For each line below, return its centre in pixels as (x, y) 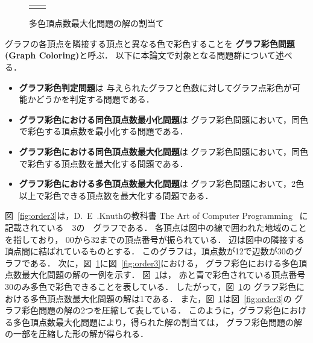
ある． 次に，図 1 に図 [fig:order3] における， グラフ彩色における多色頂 (168, 263)
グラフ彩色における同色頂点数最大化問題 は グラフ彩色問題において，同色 (164, 151)
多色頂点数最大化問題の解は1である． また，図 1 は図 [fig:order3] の (161, 298)
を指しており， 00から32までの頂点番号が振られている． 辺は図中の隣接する (155, 239)
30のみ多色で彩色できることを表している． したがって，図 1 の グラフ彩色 (150, 286)
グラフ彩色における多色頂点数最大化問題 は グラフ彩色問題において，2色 (162, 184)
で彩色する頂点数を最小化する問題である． (103, 131)
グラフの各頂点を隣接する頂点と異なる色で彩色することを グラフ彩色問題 (150, 43)
